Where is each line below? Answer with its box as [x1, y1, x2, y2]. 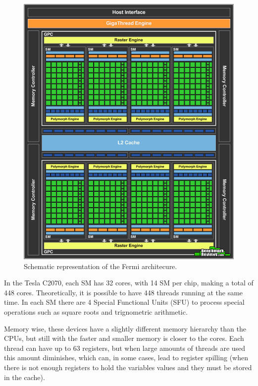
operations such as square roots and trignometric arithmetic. [4, 307, 188, 317]
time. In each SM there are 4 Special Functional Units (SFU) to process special [4, 297, 245, 307]
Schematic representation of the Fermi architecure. [24, 261, 177, 271]
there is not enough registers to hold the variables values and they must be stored [4, 362, 252, 372]
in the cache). [4, 372, 45, 382]
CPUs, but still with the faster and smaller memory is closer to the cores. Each [4, 333, 244, 343]
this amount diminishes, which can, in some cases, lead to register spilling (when [4, 352, 248, 363]
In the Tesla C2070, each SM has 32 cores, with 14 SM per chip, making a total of [4, 277, 254, 288]
